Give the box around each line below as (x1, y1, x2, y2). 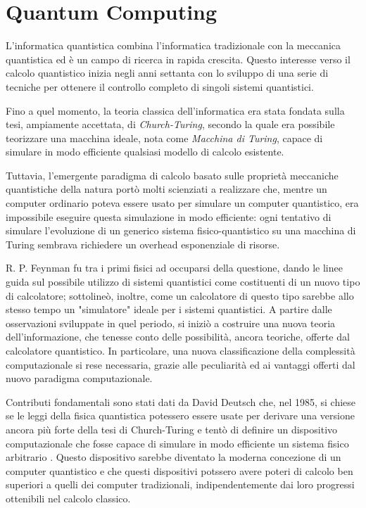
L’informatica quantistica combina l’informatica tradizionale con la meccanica (6, 38, 341, 53)
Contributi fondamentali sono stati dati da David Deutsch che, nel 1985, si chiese (6, 394, 356, 409)
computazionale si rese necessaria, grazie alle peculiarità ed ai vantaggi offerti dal (6, 357, 355, 372)
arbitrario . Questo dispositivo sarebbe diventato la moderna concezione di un (6, 450, 341, 464)
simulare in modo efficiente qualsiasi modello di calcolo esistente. (6, 144, 284, 159)
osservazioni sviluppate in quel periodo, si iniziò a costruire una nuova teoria (6, 315, 336, 330)
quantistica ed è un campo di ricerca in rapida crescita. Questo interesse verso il (6, 51, 351, 66)
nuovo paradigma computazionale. (6, 371, 153, 386)
